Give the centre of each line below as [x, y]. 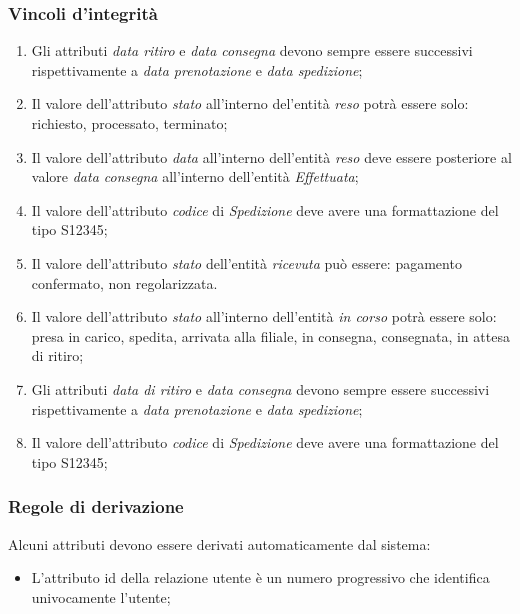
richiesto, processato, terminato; [129, 123]
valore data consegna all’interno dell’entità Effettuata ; [195, 176]
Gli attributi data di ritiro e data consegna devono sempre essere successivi [260, 388]
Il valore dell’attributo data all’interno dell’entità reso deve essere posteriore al [271, 156]
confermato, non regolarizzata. [124, 282]
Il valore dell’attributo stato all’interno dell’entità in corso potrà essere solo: [264, 316]
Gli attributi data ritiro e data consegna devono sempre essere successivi [252, 50]
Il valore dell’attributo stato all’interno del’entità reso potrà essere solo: [250, 103]
